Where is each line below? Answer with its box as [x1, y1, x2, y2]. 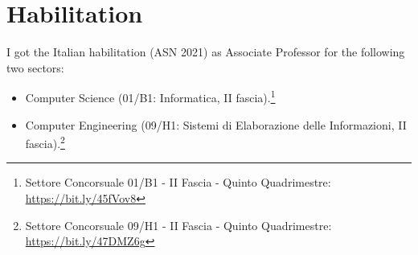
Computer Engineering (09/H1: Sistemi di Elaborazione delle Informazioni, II [25, 116, 407, 133]
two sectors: [6, 59, 64, 76]
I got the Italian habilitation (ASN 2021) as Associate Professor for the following [6, 43, 405, 60]
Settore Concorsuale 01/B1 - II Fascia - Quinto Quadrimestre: [25, 174, 331, 191]
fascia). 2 [25, 133, 65, 151]
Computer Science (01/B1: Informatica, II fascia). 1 [25, 87, 276, 105]
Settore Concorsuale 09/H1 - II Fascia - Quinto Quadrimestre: [25, 216, 332, 233]
